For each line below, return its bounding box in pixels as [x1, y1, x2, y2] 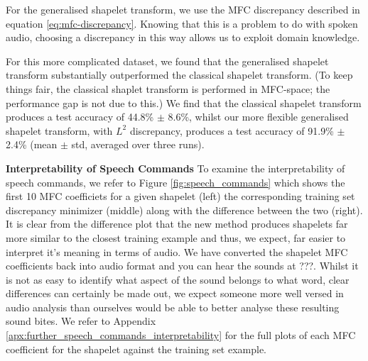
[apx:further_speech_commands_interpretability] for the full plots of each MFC [6, 328, 356, 343]
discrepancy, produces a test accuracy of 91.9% [129, 123, 334, 138]
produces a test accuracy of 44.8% [6, 109, 154, 124]
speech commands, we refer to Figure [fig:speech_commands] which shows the [6, 174, 345, 189]
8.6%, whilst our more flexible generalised [168, 109, 349, 124]
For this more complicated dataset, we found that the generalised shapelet [6, 53, 329, 68]
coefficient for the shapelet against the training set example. [6, 341, 267, 356]
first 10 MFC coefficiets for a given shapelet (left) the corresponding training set [6, 189, 355, 204]
